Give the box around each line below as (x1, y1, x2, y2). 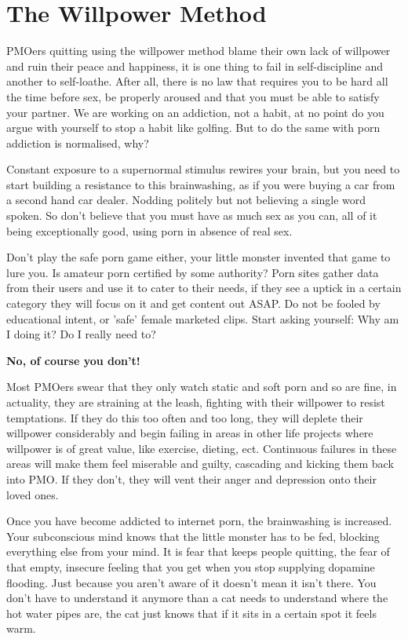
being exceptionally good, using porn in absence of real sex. (6, 222, 293, 239)
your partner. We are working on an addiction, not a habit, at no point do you (6, 104, 384, 120)
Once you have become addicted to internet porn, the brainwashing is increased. (6, 513, 392, 529)
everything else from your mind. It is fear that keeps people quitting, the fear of (6, 543, 390, 560)
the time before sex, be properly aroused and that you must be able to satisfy (6, 88, 380, 104)
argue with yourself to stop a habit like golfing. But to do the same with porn (6, 119, 381, 136)
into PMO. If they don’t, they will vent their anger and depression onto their (6, 470, 377, 487)
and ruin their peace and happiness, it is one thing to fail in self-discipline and (6, 57, 384, 74)
